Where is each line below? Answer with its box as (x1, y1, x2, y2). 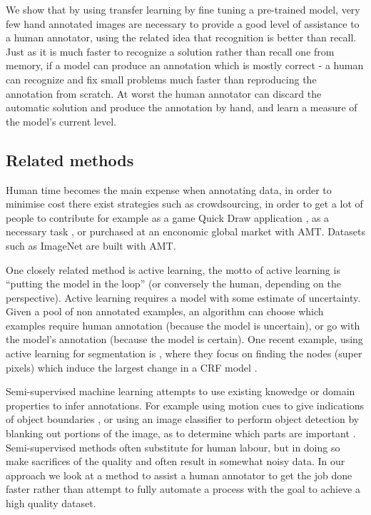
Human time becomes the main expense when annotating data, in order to (6, 182, 332, 197)
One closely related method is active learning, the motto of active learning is (6, 262, 340, 277)
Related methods (6, 148, 134, 170)
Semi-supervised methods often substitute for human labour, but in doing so (6, 439, 340, 454)
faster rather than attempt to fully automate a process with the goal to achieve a (6, 481, 360, 496)
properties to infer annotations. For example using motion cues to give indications (6, 397, 365, 412)
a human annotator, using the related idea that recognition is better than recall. (6, 30, 357, 45)
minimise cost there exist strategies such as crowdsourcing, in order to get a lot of (6, 196, 363, 211)
